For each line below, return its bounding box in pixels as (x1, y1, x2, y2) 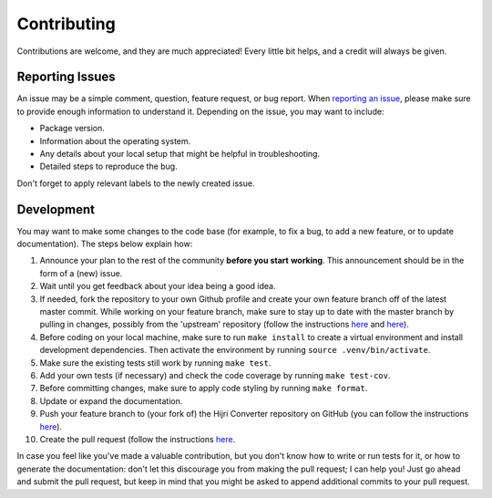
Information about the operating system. (39, 135, 191, 146)
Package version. (39, 123, 105, 134)
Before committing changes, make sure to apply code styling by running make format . (39, 383, 368, 394)
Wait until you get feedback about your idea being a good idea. (39, 281, 276, 292)
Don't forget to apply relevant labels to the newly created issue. (16, 178, 255, 189)
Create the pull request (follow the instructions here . (39, 433, 236, 444)
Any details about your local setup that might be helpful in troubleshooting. (39, 149, 321, 160)
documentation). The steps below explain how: (16, 238, 193, 250)
